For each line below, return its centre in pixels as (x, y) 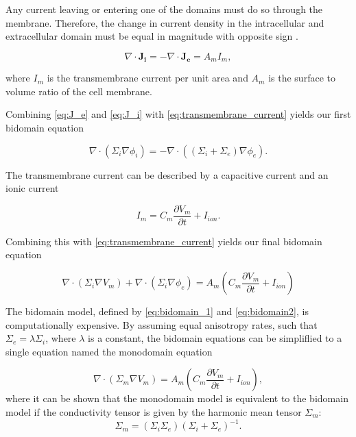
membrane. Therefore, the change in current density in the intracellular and (165, 22)
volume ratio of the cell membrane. (79, 91)
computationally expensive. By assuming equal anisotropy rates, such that (162, 324)
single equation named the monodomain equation (109, 351)
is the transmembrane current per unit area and (147, 78)
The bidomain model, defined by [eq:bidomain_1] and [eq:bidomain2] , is (157, 311)
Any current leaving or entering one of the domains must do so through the (164, 9)
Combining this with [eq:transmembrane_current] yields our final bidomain (164, 241)
